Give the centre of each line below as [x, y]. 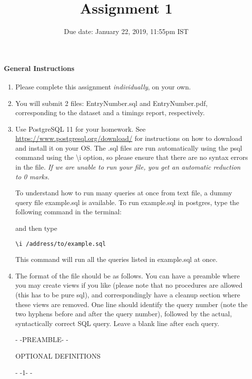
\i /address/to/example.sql [60, 244]
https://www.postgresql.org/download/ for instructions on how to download [129, 138]
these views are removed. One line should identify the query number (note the [131, 304]
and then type [36, 228]
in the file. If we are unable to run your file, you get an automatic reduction [128, 167]
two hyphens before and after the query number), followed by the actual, [124, 314]
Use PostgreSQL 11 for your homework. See [80, 129]
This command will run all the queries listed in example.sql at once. [116, 259]
